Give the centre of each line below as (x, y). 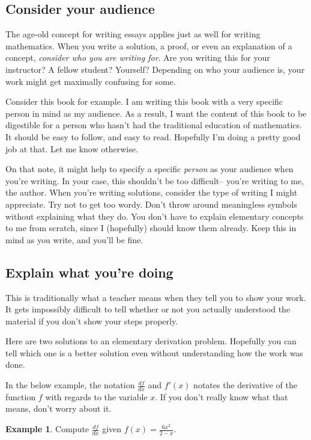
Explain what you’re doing (89, 272)
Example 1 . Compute (47, 429)
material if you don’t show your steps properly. (92, 321)
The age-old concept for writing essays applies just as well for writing (133, 34)
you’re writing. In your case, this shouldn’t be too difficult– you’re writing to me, (155, 180)
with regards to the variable (96, 396)
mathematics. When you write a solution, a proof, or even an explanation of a (149, 45)
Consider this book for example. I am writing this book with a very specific (144, 101)
